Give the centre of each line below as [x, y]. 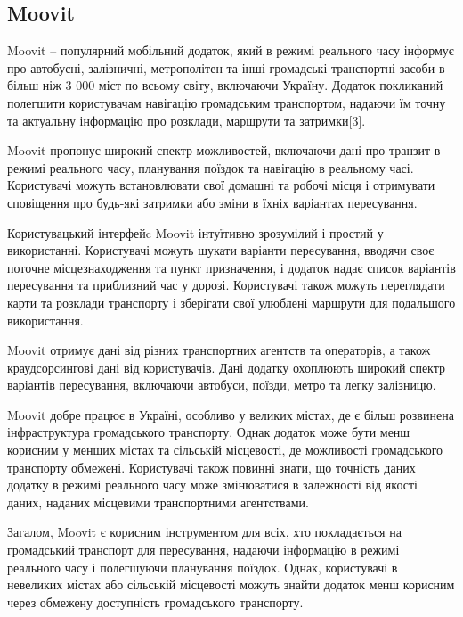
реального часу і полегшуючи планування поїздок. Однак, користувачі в [203, 567]
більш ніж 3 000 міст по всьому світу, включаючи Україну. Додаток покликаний [225, 85]
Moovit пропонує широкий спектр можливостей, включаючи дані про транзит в [224, 150]
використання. [45, 320]
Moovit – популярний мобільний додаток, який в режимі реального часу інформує [231, 50]
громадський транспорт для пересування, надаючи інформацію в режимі [203, 550]
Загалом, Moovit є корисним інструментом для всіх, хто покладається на [204, 532]
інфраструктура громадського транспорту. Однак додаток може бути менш [209, 432]
